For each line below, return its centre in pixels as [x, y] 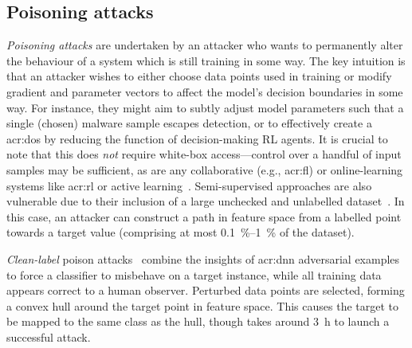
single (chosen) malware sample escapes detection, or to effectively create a [189, 123]
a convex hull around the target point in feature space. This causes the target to [203, 305]
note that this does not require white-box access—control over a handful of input [204, 154]
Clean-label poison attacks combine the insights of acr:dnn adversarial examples [203, 258]
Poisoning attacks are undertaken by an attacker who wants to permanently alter [205, 45]
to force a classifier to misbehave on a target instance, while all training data [194, 274]
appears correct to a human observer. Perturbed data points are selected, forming [206, 290]
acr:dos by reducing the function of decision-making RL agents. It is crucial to [197, 138]
